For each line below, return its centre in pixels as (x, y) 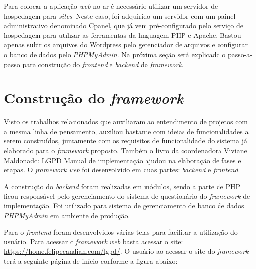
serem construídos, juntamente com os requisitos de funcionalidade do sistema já (126, 141)
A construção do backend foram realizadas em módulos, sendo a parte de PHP (122, 186)
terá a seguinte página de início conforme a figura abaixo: (91, 261)
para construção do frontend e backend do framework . (103, 64)
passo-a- (240, 54)
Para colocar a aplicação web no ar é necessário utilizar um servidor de (111, 6)
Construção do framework (94, 98)
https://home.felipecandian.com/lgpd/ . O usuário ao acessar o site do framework (126, 251)
